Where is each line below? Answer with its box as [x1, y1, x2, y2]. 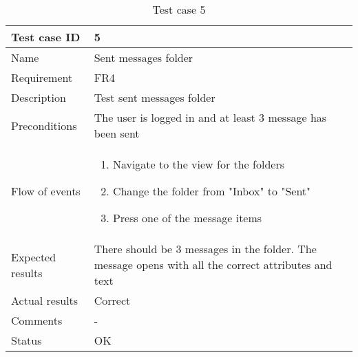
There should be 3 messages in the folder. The [94, 241, 317, 257]
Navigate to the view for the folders [112, 156, 284, 172]
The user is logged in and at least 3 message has [94, 109, 327, 125]
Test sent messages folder [94, 89, 215, 105]
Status [11, 332, 42, 348]
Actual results [11, 292, 78, 308]
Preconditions [11, 117, 77, 133]
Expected [11, 248, 56, 265]
